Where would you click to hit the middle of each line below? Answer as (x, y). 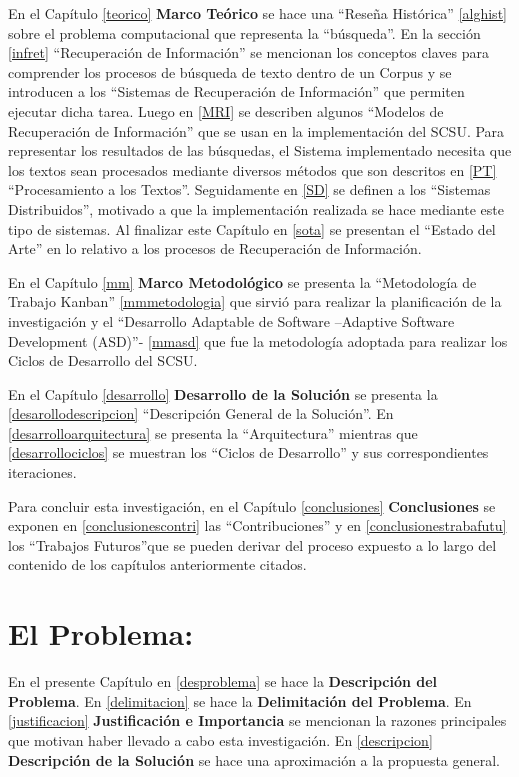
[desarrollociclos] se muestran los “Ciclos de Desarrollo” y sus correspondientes (248, 452)
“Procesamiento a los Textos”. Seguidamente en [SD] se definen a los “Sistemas (249, 189)
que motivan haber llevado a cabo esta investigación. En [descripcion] (220, 739)
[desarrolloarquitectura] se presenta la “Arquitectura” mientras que (213, 432)
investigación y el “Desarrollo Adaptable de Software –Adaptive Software (231, 320)
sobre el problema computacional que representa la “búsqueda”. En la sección (244, 32)
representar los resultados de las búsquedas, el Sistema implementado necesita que (260, 150)
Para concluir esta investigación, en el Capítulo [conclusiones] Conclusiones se (252, 505)
